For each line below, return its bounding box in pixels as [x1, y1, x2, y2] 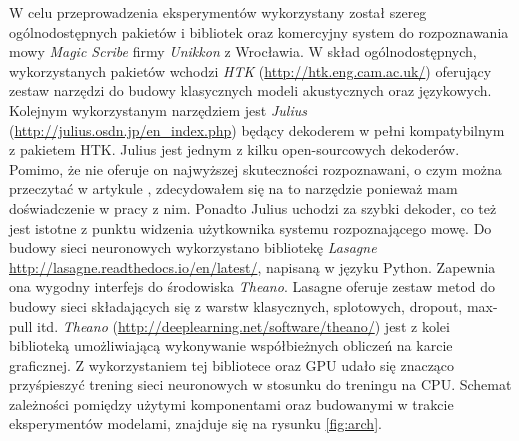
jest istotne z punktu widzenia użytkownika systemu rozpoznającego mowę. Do [9, 217, 492, 238]
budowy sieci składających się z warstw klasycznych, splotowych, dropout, [9, 295, 463, 316]
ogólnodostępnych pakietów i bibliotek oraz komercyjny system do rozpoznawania [9, 21, 509, 42]
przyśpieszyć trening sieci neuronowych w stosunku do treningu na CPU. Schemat [9, 374, 512, 395]
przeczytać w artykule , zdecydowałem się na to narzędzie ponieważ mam [9, 178, 458, 199]
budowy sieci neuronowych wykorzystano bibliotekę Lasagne [9, 237, 377, 258]
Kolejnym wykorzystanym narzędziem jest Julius [9, 99, 307, 120]
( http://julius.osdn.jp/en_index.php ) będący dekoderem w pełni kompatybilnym [9, 119, 505, 140]
